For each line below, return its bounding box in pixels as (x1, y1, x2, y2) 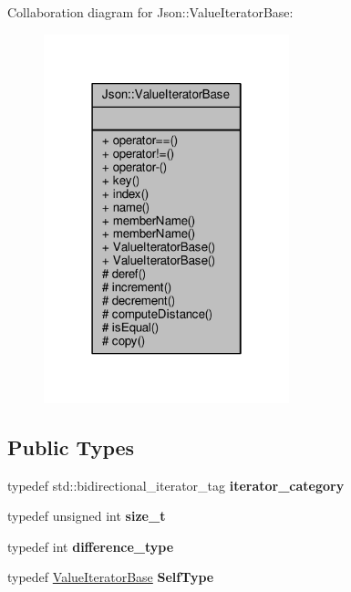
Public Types (7, 432, 135, 461)
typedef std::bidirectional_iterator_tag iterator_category (7, 475, 345, 494)
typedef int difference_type (7, 536, 174, 556)
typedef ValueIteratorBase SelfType (7, 567, 214, 587)
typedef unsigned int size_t (7, 506, 166, 525)
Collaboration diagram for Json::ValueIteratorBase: (7, 3, 294, 21)
